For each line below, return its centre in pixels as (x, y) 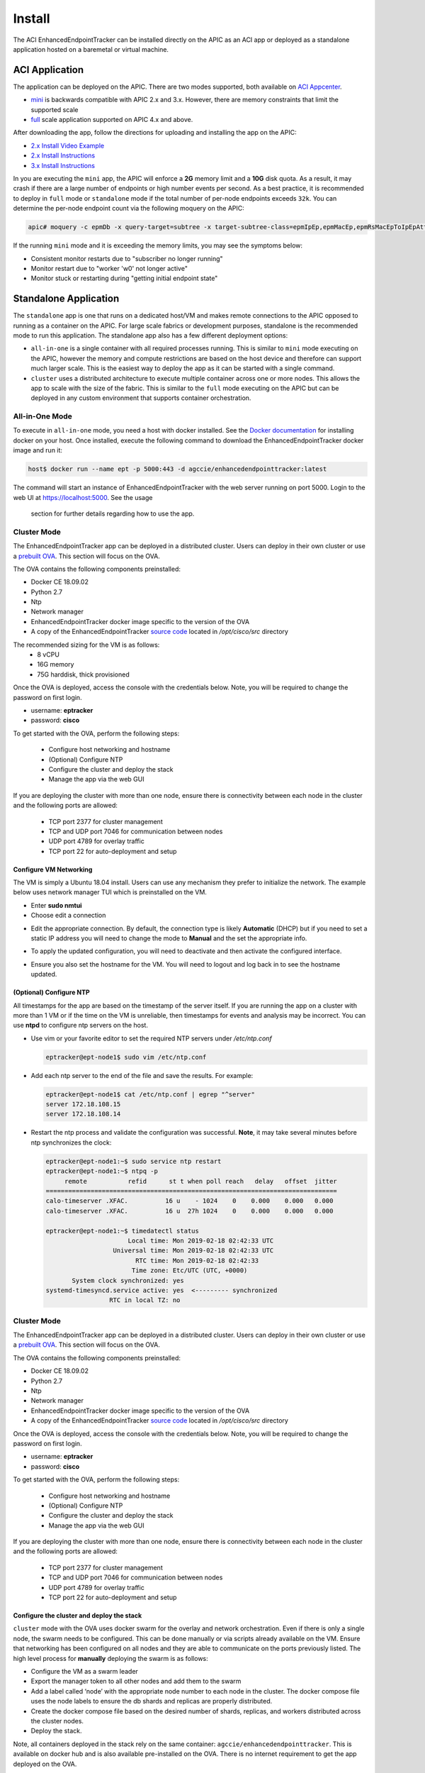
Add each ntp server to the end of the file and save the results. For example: (142, 1075)
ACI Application (49, 70)
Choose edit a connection (68, 916)
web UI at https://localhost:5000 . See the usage (83, 497)
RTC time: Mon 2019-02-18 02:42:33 (197, 1260)
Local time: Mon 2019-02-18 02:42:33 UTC (201, 1240)
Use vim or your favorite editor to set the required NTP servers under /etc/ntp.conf (151, 1038)
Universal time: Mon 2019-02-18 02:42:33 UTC (193, 1251)
